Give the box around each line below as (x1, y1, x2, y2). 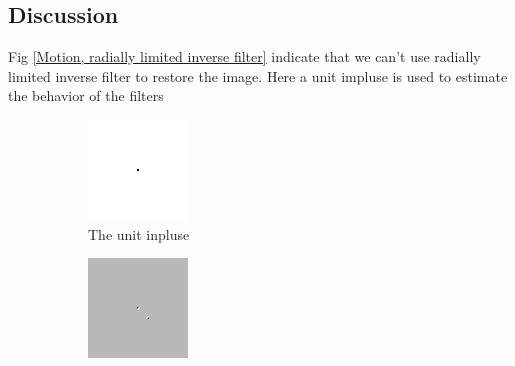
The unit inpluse (88, 223, 190, 244)
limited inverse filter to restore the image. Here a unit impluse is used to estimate (8, 65, 508, 86)
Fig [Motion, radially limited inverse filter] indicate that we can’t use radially (8, 46, 481, 67)
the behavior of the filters (8, 85, 164, 106)
